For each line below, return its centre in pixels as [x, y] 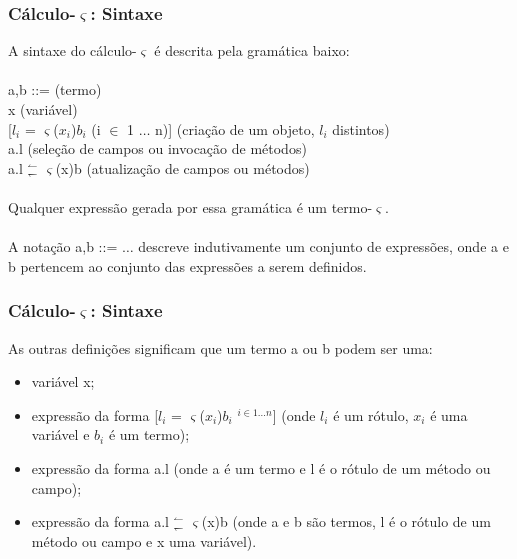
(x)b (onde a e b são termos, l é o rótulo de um [346, 521]
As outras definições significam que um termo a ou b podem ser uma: [220, 347]
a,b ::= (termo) [55, 89]
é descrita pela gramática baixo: [252, 50]
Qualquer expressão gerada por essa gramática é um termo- [190, 206]
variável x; [63, 381]
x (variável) [43, 109]
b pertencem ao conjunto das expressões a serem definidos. [187, 265]
